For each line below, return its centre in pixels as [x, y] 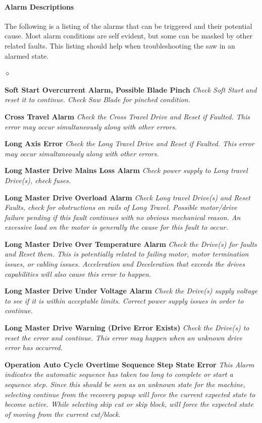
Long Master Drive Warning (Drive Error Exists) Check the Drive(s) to [127, 328]
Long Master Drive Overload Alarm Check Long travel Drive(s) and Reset [128, 197]
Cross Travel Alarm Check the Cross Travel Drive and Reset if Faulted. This [127, 116]
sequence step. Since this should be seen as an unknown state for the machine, [125, 384]
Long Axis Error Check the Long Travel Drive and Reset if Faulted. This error [129, 143]
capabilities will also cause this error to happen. [78, 273]
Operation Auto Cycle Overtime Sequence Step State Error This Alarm [129, 364]
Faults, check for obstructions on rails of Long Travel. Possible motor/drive [121, 207]
